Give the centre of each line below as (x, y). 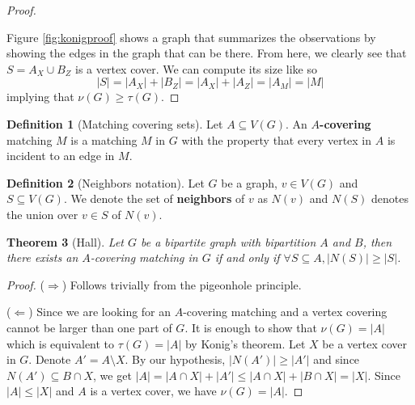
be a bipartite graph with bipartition (229, 241)
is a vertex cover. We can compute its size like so (196, 68)
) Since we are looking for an (100, 312)
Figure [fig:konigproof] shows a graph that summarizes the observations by (191, 37)
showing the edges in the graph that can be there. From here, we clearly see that (207, 53)
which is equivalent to (61, 343)
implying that (40, 97)
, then (377, 241)
